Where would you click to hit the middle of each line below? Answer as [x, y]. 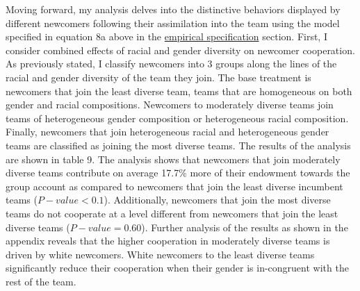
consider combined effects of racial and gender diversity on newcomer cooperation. [180, 50]
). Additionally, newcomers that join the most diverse [217, 200]
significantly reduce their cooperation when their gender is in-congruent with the [177, 268]
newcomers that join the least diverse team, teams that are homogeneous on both [179, 91]
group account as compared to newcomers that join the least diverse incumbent [174, 186]
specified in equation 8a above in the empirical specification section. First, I [166, 36]
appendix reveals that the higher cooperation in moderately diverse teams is [168, 241]
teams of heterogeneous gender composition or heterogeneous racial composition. [177, 118]
